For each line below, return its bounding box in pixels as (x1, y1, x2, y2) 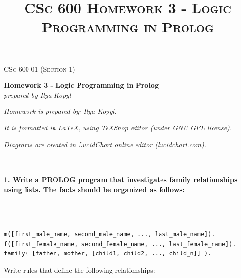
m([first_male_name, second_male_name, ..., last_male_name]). (4, 231, 215, 238)
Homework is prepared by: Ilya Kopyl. (4, 106, 117, 116)
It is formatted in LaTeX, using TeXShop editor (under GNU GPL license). (4, 122, 232, 132)
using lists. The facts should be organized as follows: (4, 184, 185, 194)
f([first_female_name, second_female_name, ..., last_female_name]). (4, 240, 236, 248)
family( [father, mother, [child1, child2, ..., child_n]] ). (4, 250, 212, 257)
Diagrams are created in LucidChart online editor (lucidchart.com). (4, 139, 206, 149)
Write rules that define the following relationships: (4, 265, 155, 275)
